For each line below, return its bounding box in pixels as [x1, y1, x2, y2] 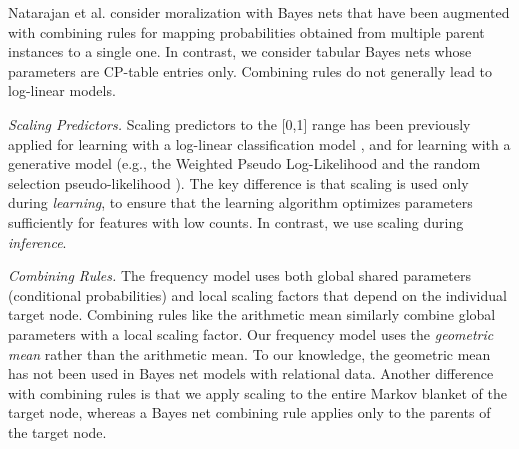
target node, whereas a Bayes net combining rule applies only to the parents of [8, 402, 491, 423]
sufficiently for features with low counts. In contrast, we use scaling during [8, 211, 464, 232]
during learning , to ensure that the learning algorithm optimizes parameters [8, 192, 473, 213]
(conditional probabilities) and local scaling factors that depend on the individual [8, 284, 507, 305]
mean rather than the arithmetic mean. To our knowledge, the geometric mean [8, 343, 491, 364]
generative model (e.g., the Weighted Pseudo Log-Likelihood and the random [8, 153, 481, 174]
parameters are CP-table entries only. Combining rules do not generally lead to [8, 60, 493, 81]
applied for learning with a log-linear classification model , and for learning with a [8, 133, 511, 154]
